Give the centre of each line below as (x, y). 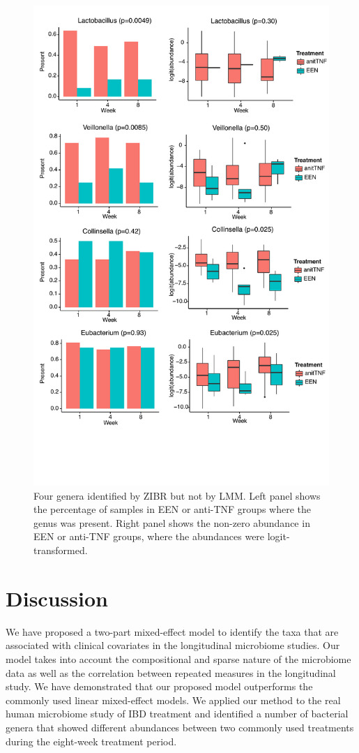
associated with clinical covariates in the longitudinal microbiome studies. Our (173, 645)
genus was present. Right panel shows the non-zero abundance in (172, 522)
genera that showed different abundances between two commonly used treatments (180, 727)
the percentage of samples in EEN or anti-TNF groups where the (173, 509)
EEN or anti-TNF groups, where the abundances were (149, 536)
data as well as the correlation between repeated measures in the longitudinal (171, 672)
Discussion (57, 598)
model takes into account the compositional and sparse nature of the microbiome (178, 658)
